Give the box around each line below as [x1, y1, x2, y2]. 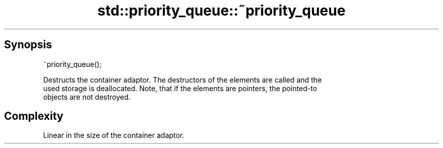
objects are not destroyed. [43, 92, 131, 101]
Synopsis [4, 38, 52, 51]
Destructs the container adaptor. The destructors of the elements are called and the [43, 75, 322, 84]
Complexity [4, 110, 64, 123]
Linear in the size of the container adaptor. [43, 131, 185, 140]
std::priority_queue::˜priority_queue [97, 2, 346, 19]
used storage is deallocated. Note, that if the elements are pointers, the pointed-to [43, 84, 317, 93]
